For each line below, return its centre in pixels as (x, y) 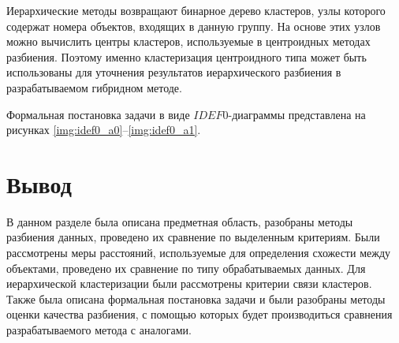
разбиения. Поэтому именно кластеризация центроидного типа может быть (186, 56)
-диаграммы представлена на (297, 114)
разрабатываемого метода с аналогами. (99, 330)
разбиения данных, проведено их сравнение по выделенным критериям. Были (193, 237)
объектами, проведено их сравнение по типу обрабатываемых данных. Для (186, 268)
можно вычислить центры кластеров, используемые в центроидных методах (188, 41)
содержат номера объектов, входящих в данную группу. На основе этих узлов (194, 26)
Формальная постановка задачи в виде (98, 114)
